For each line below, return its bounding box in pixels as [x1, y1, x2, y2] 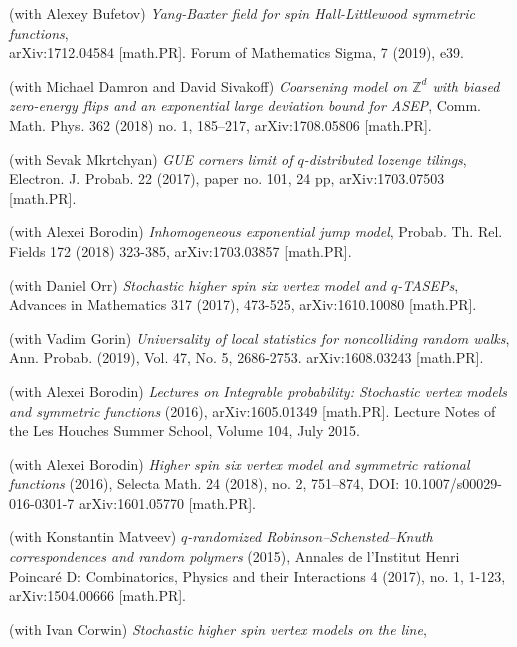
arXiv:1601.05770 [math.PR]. [78, 492, 257, 513]
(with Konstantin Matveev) [9, 526, 177, 547]
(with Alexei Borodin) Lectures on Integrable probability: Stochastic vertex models [9, 380, 507, 401]
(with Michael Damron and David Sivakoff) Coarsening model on [9, 75, 408, 96]
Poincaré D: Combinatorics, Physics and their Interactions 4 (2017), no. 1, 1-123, [9, 565, 506, 586]
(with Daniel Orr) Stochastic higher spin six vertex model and [9, 274, 386, 295]
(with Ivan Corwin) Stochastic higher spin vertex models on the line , [9, 618, 427, 639]
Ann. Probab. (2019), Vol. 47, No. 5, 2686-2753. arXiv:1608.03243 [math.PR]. [9, 347, 484, 368]
